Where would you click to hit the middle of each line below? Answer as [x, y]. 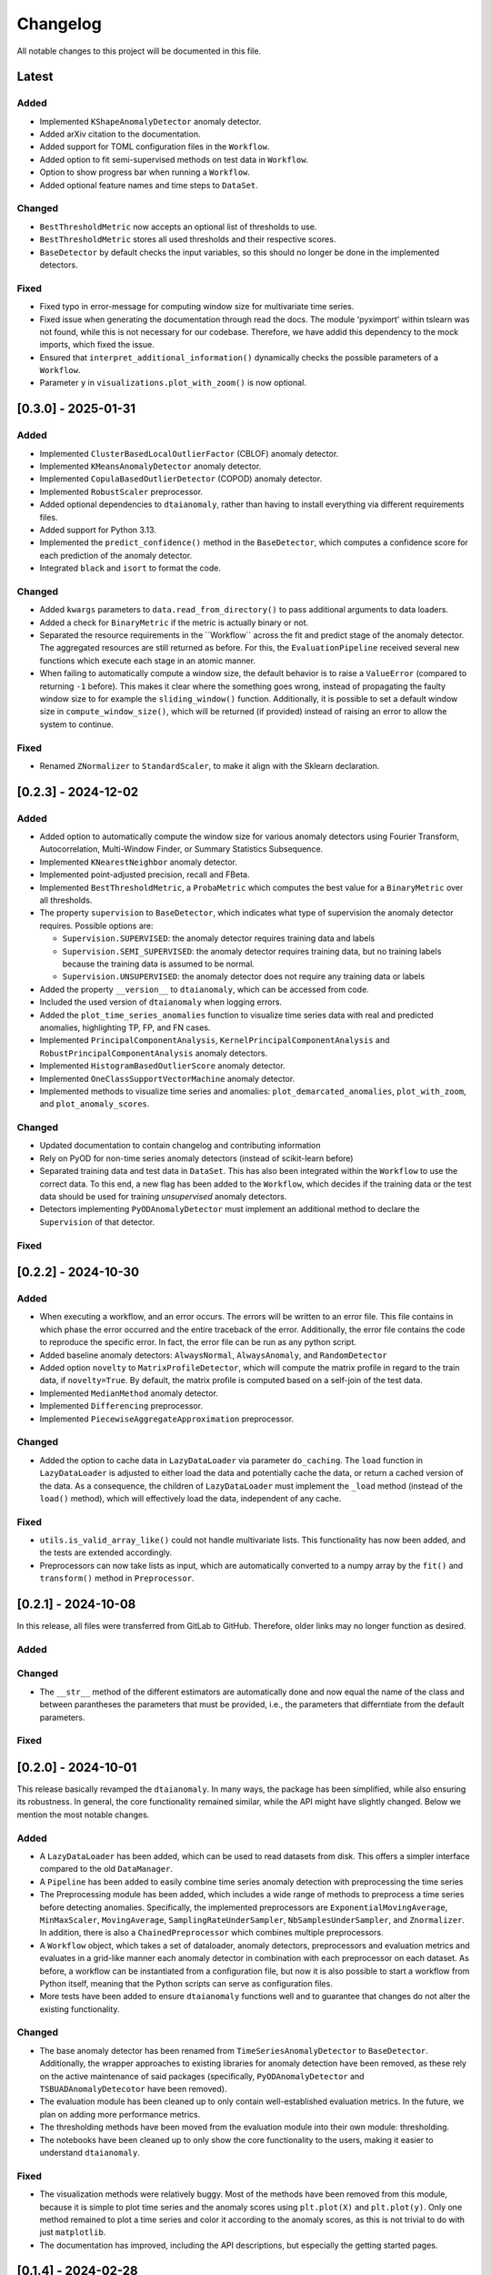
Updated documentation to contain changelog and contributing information [180, 1146]
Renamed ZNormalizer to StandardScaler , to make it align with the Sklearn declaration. [210, 765]
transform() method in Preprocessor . [117, 1578]
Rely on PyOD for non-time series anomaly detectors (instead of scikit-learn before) [196, 1158]
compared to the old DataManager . [106, 1869]
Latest [35, 77]
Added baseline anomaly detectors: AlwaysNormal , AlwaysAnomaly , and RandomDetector [213, 1355]
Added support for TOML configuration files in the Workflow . [155, 147]
